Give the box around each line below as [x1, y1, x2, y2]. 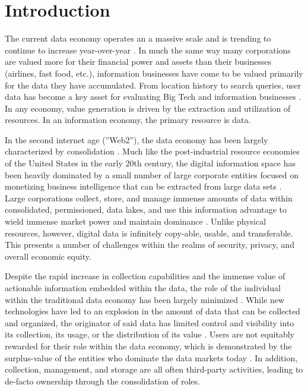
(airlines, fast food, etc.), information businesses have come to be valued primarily [5, 67, 303, 79]
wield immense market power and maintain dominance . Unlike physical [5, 215, 266, 228]
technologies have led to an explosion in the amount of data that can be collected [5, 305, 300, 317]
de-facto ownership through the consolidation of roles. [5, 374, 200, 387]
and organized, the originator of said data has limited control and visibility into [5, 316, 294, 329]
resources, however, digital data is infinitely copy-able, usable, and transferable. [5, 226, 293, 239]
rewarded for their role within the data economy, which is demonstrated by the [5, 339, 292, 352]
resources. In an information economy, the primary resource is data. [5, 113, 251, 126]
